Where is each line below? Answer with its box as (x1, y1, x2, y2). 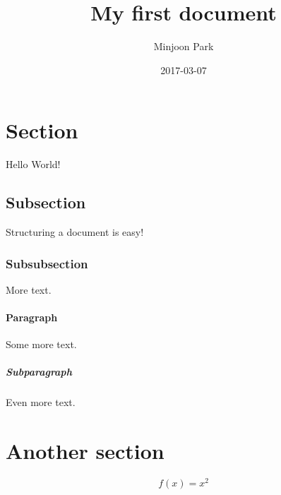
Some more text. (6, 337, 77, 352)
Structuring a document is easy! (6, 225, 144, 239)
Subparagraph (6, 364, 72, 379)
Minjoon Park (153, 39, 214, 54)
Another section (6, 436, 165, 465)
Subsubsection (6, 254, 88, 272)
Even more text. (6, 395, 76, 410)
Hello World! (6, 157, 61, 172)
